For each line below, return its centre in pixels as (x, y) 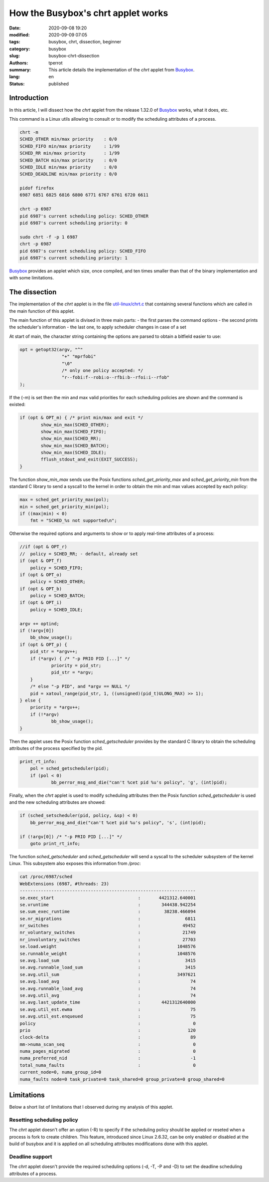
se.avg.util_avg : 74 (108, 995)
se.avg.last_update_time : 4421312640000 (108, 1002)
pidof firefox (37, 188)
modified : (19, 34)
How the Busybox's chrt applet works (89, 13)
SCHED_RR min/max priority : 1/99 (69, 153)
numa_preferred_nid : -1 (108, 1058)
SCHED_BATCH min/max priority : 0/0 (68, 160)
